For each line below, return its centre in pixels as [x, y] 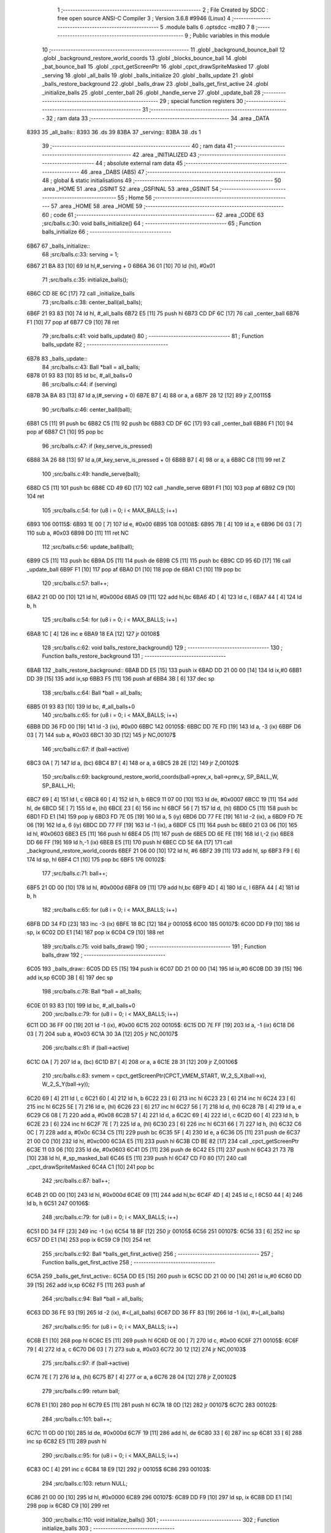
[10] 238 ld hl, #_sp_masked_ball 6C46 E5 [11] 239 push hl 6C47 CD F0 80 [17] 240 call [137, 1158]
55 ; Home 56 [135, 197]
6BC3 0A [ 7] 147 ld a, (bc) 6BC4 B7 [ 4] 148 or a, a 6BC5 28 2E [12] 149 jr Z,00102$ [133, 763]
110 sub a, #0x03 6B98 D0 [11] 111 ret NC [78, 533]
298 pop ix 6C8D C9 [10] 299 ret [68, 1506]
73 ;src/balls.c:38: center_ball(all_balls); [92, 302]
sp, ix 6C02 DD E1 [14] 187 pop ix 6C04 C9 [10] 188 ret [95, 933]
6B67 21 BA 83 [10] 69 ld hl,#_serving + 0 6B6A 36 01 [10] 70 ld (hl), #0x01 [121, 266]
